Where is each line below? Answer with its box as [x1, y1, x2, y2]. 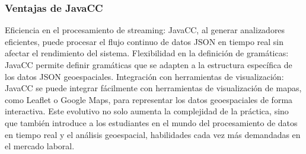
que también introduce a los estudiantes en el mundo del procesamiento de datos [5, 116, 298, 129]
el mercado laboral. [5, 140, 75, 152]
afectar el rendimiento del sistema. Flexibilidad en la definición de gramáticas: [5, 47, 289, 59]
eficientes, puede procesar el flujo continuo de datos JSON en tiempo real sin [5, 35, 283, 47]
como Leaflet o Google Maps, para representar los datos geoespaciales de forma [5, 93, 293, 105]
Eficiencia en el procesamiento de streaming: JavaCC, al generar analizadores [5, 24, 285, 36]
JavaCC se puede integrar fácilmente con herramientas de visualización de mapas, [5, 82, 302, 94]
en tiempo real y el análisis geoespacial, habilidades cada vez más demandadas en [5, 128, 301, 140]
